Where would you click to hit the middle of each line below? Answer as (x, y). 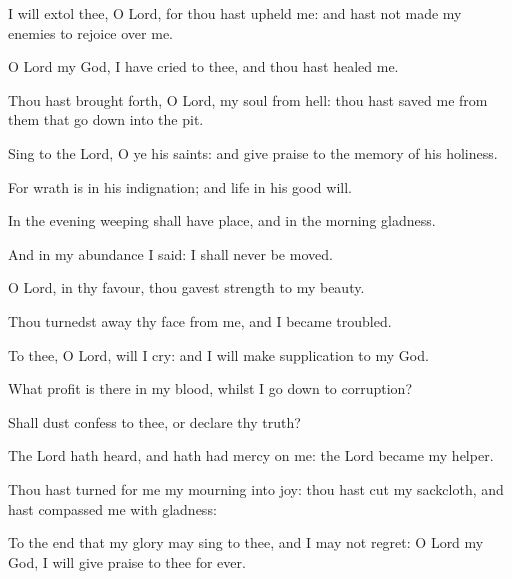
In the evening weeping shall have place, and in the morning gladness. (222, 220)
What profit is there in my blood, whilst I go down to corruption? (210, 388)
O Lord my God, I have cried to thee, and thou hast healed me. (203, 66)
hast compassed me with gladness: (112, 508)
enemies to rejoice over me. (90, 32)
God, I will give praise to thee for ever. (127, 561)
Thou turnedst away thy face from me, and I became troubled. (200, 320)
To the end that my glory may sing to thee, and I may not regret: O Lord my (246, 542)
